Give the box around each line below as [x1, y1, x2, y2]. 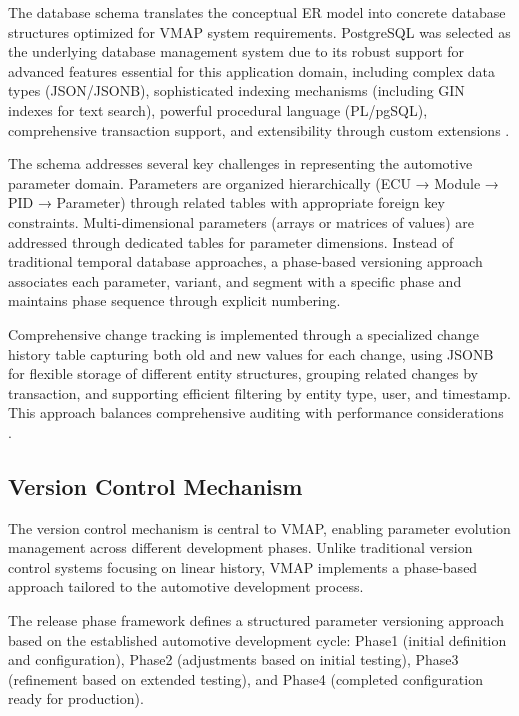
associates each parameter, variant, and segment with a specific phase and [8, 270, 462, 291]
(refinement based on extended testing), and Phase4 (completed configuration [8, 668, 483, 689]
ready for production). [8, 688, 144, 709]
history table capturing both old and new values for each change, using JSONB [8, 343, 494, 364]
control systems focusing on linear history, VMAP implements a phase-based [8, 556, 478, 577]
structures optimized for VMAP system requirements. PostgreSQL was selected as [8, 21, 511, 42]
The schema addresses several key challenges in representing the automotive [8, 153, 473, 174]
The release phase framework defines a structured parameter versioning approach [8, 610, 505, 631]
